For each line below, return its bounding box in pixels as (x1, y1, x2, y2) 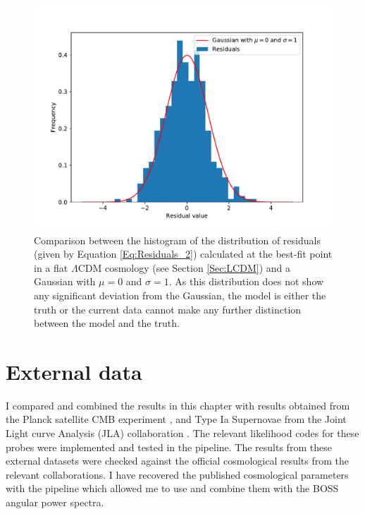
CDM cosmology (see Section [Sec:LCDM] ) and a (78, 260, 290, 275)
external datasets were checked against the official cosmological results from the (6, 453, 349, 468)
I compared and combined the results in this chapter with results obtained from (6, 398, 350, 412)
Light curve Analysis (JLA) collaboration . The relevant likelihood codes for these (6, 426, 359, 441)
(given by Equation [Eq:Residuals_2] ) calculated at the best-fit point (34, 246, 333, 261)
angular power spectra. (6, 495, 104, 510)
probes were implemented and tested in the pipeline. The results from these (6, 439, 332, 454)
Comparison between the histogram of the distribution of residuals (34, 232, 321, 247)
